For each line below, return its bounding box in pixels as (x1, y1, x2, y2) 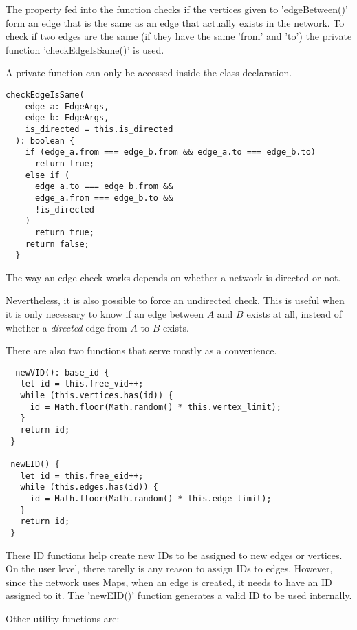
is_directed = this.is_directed (25, 124, 173, 134)
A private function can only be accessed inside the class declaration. (6, 65, 292, 80)
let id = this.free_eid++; (20, 470, 144, 481)
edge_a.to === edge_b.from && (34, 182, 173, 192)
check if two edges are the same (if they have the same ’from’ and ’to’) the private (6, 29, 352, 43)
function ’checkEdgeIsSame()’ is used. (6, 42, 164, 56)
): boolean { (15, 135, 75, 146)
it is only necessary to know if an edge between (6, 307, 204, 321)
